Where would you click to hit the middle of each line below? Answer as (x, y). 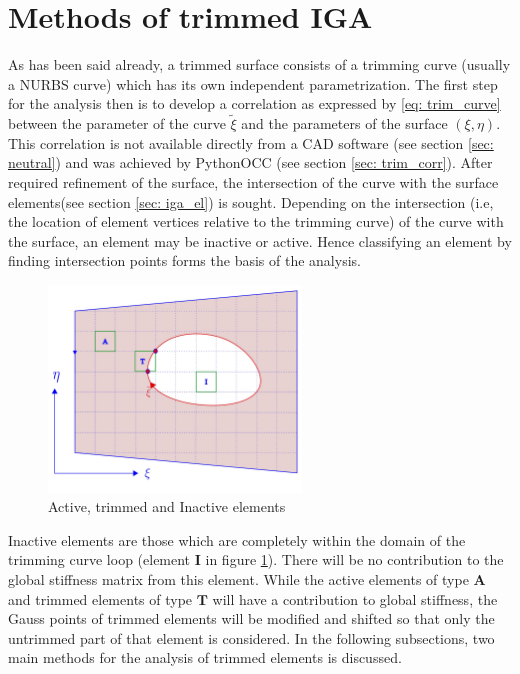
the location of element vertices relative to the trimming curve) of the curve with (256, 221)
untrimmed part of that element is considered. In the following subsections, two (251, 637)
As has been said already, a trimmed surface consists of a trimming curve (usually (259, 64)
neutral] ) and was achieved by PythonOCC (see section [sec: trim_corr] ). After (250, 162)
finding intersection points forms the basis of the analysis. (184, 260)
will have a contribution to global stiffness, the (355, 598)
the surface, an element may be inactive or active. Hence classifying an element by (260, 240)
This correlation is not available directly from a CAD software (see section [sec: (251, 142)
